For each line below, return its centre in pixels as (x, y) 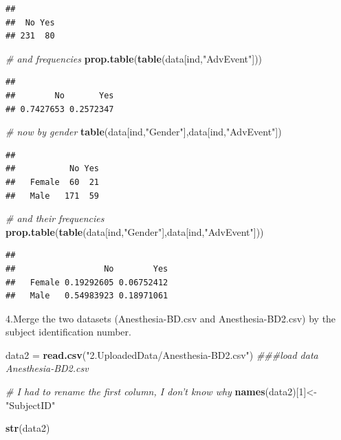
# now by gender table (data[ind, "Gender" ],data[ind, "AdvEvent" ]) (144, 132)
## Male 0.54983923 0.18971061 (87, 296)
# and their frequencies (55, 218)
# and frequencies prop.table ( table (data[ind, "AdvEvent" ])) (134, 58)
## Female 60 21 (53, 182)
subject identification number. (68, 332)
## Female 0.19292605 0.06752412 (87, 282)
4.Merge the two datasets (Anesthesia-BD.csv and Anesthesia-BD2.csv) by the (171, 318)
